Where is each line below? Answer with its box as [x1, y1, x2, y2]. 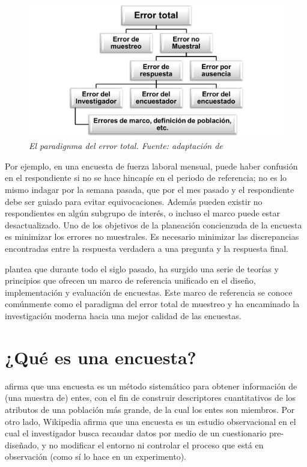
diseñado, [5, 438, 39, 451]
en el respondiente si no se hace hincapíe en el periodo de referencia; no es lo [5, 171, 287, 184]
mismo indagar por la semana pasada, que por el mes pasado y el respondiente [5, 183, 294, 196]
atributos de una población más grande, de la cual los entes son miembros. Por [5, 403, 295, 415]
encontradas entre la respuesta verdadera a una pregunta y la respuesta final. [5, 242, 288, 255]
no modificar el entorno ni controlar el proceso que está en [49, 438, 264, 451]
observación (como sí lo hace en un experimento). [5, 450, 186, 463]
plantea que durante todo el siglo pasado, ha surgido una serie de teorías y [5, 262, 279, 275]
